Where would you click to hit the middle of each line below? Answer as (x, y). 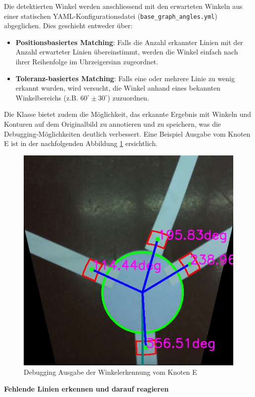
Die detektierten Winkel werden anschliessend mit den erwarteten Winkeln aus (123, 6)
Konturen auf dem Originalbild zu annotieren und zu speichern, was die (113, 124)
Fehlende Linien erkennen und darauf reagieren (86, 388)
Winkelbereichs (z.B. (47, 97)
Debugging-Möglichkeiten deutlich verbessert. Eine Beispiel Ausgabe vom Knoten (127, 133)
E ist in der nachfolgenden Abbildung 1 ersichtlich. (81, 143)
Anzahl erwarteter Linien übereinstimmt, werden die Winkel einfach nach (127, 52)
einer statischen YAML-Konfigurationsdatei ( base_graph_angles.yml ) (111, 16)
